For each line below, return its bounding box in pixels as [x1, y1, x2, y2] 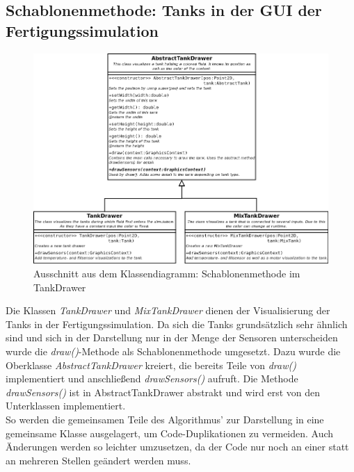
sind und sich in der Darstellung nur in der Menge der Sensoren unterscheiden [6, 330, 338, 345]
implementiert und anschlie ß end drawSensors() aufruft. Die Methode [6, 371, 298, 386]
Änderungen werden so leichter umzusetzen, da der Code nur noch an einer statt [6, 439, 349, 454]
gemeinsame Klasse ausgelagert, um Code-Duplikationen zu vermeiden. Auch [6, 425, 334, 440]
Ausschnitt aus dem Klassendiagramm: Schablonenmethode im [33, 266, 300, 280]
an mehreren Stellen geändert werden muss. [6, 453, 191, 467]
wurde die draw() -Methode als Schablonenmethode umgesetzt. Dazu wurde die [6, 343, 341, 358]
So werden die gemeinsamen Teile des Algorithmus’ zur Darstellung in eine [6, 412, 324, 426]
